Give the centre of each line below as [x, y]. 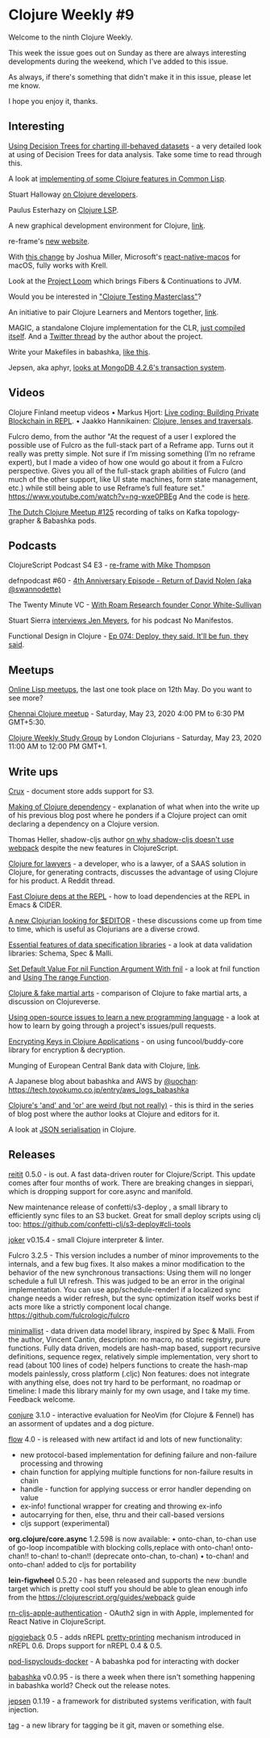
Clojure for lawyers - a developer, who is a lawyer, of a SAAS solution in [127, 863]
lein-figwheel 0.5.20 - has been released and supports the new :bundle [128, 1580]
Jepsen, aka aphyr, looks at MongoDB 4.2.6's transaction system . [118, 367]
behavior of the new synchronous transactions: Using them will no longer [130, 1272]
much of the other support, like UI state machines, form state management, [133, 479]
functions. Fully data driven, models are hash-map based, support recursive [134, 1348]
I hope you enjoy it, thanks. [53, 101]
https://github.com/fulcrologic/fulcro [69, 1315]
